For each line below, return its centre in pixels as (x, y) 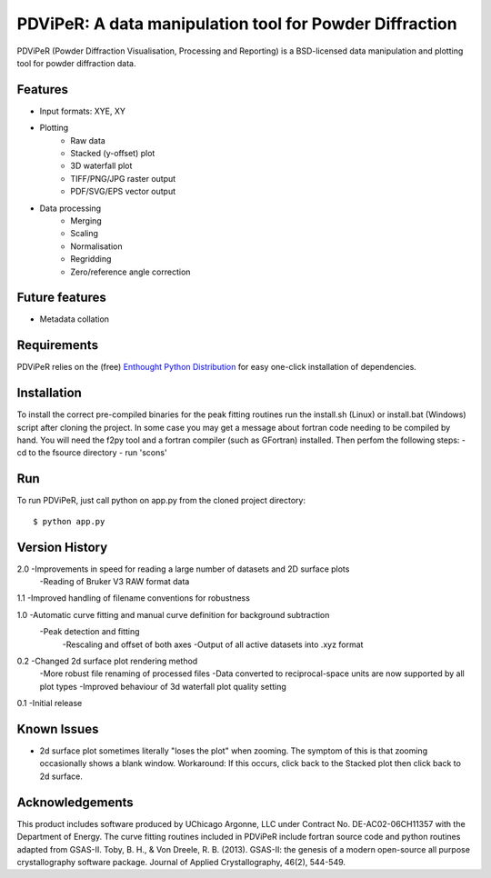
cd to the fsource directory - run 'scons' (92, 453)
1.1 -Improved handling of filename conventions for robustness (133, 598)
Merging (86, 220)
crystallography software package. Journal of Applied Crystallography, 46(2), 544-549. (181, 862)
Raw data (88, 140)
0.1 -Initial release (50, 703)
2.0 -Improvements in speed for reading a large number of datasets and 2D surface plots (183, 569)
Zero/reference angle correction (130, 272)
